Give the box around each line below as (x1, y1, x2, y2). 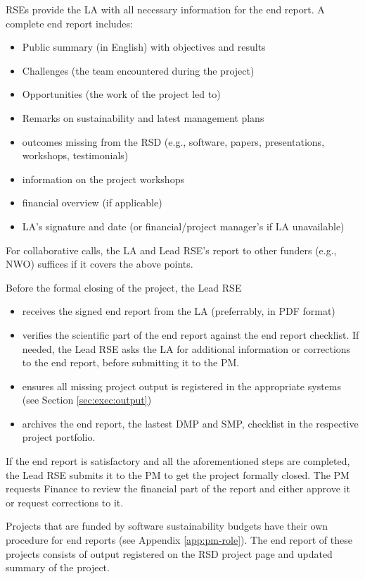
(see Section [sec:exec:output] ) (22, 392, 152, 407)
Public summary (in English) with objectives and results (22, 39, 266, 54)
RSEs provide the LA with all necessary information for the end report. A (6, 2, 325, 16)
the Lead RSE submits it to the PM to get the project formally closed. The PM (6, 467, 350, 482)
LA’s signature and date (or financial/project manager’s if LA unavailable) (22, 218, 345, 233)
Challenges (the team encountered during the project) (22, 63, 255, 77)
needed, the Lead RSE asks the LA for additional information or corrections (22, 341, 351, 356)
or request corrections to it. (6, 494, 124, 509)
